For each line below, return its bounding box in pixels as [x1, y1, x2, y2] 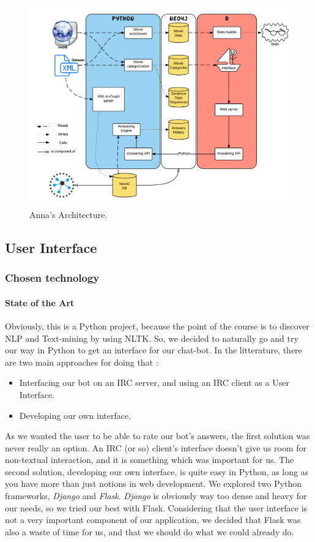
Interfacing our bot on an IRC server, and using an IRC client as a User [19, 376, 289, 389]
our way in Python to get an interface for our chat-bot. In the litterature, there [5, 344, 302, 356]
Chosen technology [5, 270, 100, 285]
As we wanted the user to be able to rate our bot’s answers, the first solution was [5, 429, 310, 442]
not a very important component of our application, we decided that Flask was [5, 513, 301, 526]
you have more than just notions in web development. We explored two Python [5, 477, 302, 490]
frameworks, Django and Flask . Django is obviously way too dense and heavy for [5, 489, 307, 502]
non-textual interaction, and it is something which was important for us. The [5, 453, 294, 466]
